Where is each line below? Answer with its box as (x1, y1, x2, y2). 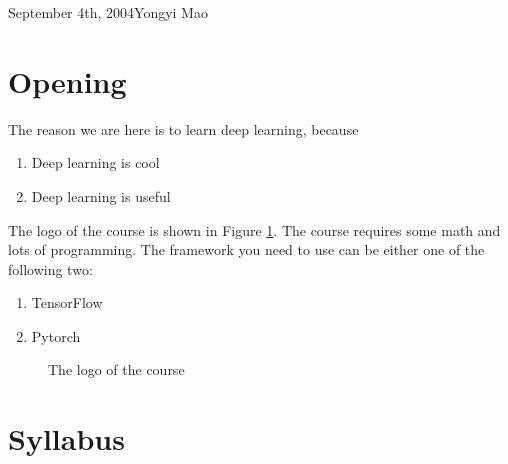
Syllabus (8, 418, 125, 459)
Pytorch (31, 325, 81, 346)
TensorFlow (31, 292, 103, 313)
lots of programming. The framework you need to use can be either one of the (8, 239, 485, 260)
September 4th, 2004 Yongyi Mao (8, 2, 208, 22)
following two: (8, 258, 93, 279)
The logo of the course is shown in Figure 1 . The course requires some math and (8, 219, 501, 240)
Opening (8, 60, 127, 101)
